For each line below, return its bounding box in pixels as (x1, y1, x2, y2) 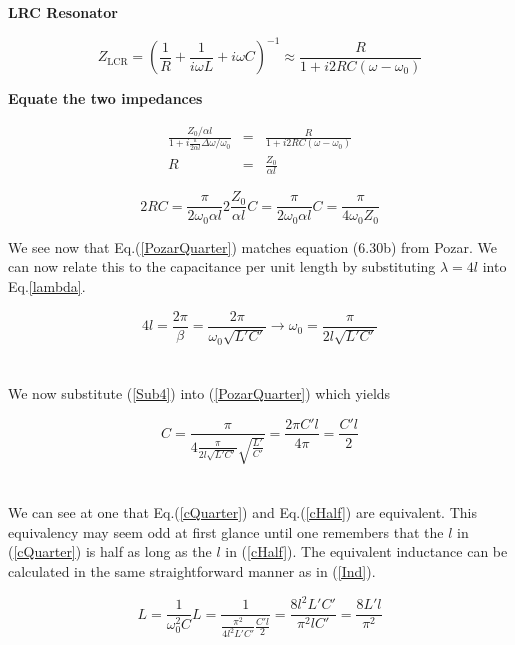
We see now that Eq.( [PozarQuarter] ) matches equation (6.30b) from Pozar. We (8, 236, 498, 257)
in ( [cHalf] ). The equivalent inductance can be (225, 541, 508, 562)
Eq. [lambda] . (8, 276, 86, 296)
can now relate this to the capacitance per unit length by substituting (8, 256, 436, 277)
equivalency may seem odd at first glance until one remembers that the (8, 521, 444, 542)
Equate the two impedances (8, 88, 203, 109)
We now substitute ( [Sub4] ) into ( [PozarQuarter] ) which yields (8, 382, 391, 403)
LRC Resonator (8, 2, 118, 22)
